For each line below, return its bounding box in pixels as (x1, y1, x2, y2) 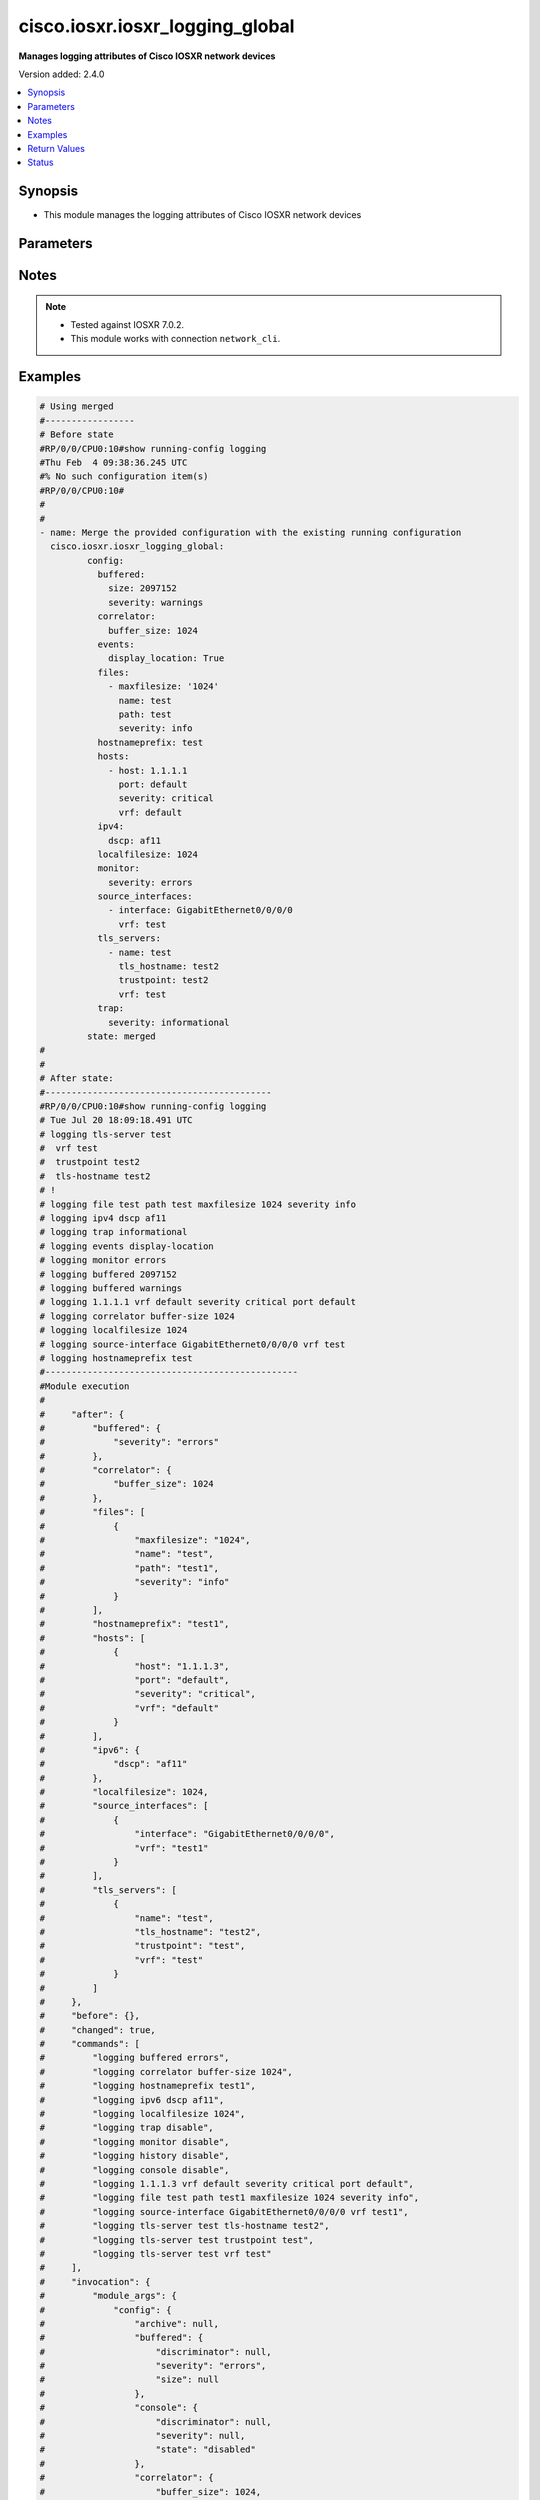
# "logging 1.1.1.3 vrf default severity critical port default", (39, 2178, 415, 2189)
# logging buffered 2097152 (39, 1268, 177, 1280)
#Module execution (39, 1380, 130, 1392)
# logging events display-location (39, 1240, 214, 1252)
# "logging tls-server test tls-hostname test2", (39, 2220, 330, 2232)
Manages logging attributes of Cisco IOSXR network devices (18, 50, 276, 62)
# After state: (39, 1073, 114, 1084)
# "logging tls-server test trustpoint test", (39, 2234, 314, 2245)
